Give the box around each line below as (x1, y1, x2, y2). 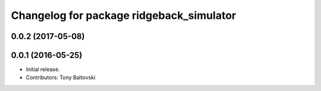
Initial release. (26, 66, 60, 73)
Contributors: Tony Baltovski (26, 74, 96, 81)
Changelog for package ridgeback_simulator (11, 9, 237, 22)
